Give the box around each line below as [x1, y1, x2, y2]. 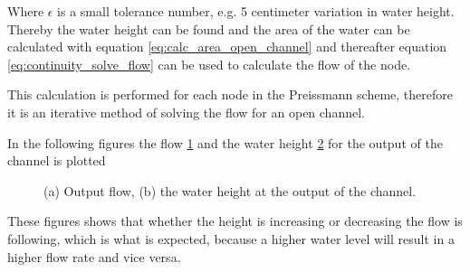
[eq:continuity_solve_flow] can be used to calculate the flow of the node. [7, 54, 411, 73]
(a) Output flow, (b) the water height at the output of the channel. [43, 181, 417, 200]
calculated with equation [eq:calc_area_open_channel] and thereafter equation [7, 37, 447, 56]
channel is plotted [7, 151, 106, 170]
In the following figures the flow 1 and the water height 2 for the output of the [7, 133, 443, 152]
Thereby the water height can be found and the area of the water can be [7, 19, 410, 38]
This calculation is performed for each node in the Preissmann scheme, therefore [7, 85, 453, 104]
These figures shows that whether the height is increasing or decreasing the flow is [7, 211, 463, 230]
